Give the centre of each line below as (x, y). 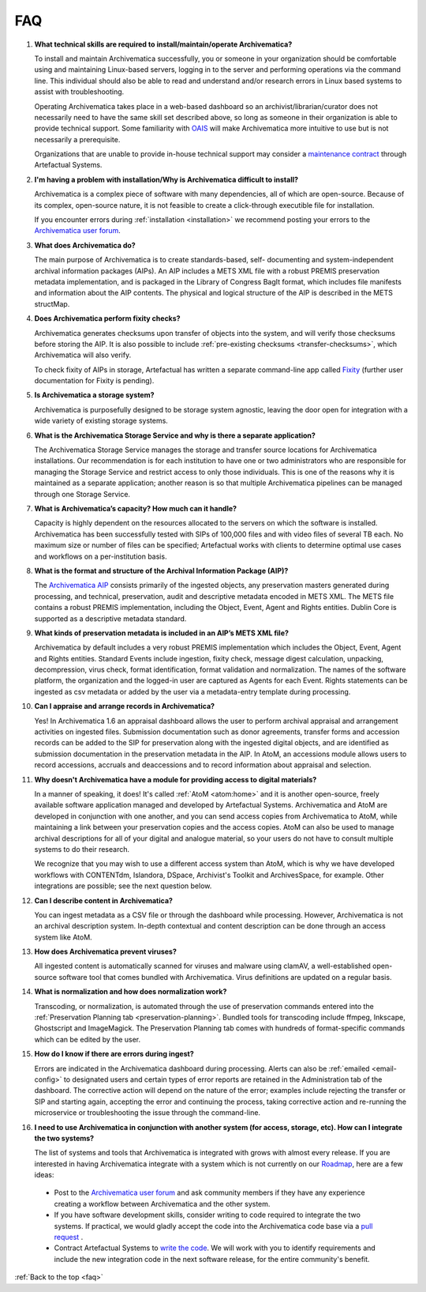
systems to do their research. (82, 849)
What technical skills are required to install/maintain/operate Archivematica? (163, 44)
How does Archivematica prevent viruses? (106, 951)
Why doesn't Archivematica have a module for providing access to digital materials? (176, 779)
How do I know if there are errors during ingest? (114, 1054)
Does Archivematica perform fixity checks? (107, 318)
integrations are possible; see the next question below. (123, 886)
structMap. (52, 303)
